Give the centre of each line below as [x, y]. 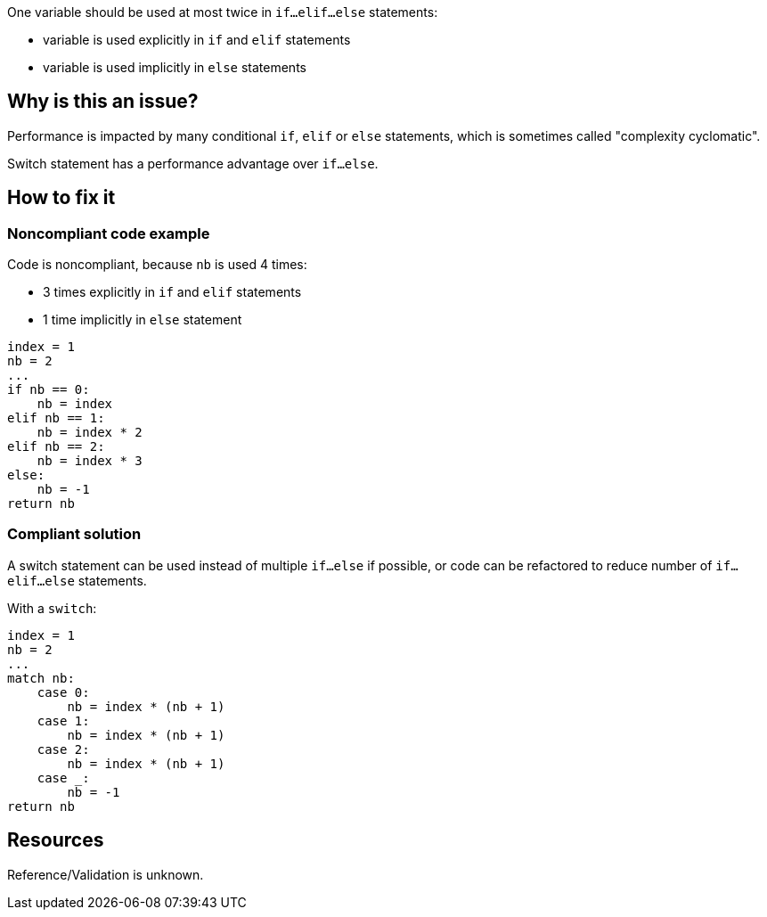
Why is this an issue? [103, 102]
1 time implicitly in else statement [143, 320]
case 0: [63, 692]
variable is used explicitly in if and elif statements [197, 40]
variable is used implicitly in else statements [175, 67]
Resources [56, 840]
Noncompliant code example [109, 233]
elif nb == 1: [56, 418]
